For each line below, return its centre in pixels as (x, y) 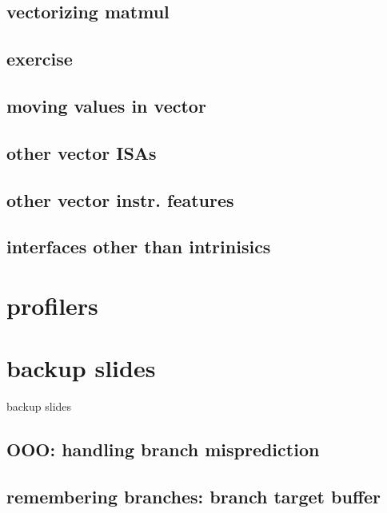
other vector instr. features (120, 199)
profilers (52, 305)
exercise (40, 59)
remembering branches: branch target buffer (194, 496)
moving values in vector (106, 105)
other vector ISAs (82, 152)
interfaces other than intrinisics (139, 247)
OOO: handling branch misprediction (163, 449)
